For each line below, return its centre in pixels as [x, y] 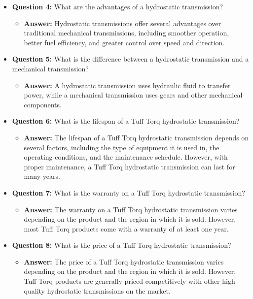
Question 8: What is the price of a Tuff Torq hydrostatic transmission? [122, 245]
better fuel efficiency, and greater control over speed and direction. [124, 42]
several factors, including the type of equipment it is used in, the [122, 147]
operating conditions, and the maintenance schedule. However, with [126, 157]
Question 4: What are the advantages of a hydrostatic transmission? [118, 6]
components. [43, 104]
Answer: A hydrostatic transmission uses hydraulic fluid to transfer [127, 85]
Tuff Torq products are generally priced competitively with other [122, 281]
